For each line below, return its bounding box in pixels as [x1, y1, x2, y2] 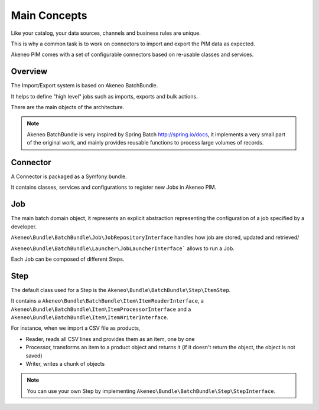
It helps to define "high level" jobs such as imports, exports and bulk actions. [11, 93, 198, 100]
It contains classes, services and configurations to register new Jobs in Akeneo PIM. [11, 183, 217, 191]
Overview [11, 67, 48, 77]
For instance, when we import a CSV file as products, [11, 324, 141, 332]
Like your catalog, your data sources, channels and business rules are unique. [11, 29, 201, 37]
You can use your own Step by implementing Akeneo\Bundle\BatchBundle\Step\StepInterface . [27, 387, 276, 395]
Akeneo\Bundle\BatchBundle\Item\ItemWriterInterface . [11, 314, 168, 321]
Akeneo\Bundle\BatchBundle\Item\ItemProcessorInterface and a [11, 306, 191, 313]
